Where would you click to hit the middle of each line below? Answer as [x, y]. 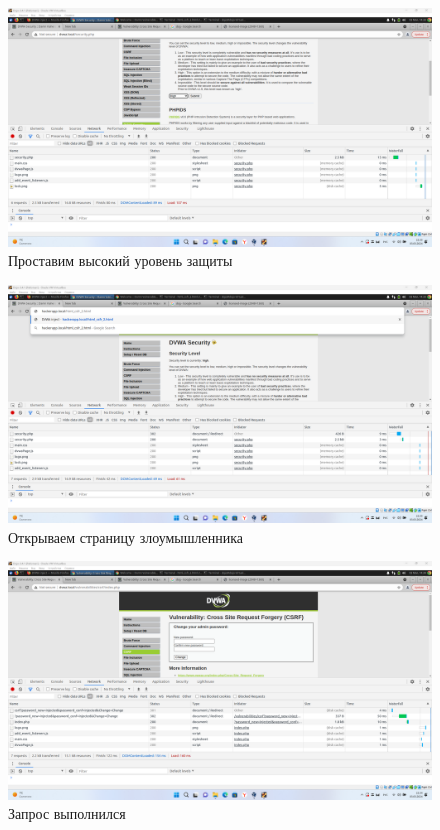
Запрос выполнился [67, 813]
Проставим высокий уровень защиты [120, 260]
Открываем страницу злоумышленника [125, 536]
